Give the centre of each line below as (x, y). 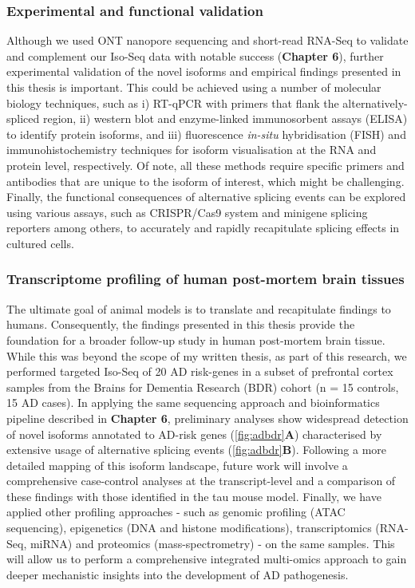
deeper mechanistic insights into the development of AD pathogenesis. (178, 574)
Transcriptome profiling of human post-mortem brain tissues (206, 279)
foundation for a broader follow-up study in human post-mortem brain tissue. (196, 339)
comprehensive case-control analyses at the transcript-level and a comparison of (201, 481)
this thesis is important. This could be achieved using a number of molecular (194, 87)
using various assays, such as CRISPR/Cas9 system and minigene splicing (187, 212)
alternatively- (375, 103)
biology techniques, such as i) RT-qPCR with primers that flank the (173, 103)
